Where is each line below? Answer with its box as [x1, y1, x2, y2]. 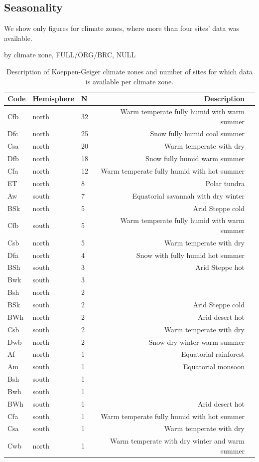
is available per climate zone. [85, 76, 174, 86]
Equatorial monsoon [183, 361, 245, 372]
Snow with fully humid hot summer [136, 249, 245, 260]
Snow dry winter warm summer [148, 336, 245, 347]
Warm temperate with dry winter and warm [110, 436, 245, 446]
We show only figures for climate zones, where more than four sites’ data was [4, 23, 240, 33]
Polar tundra [205, 178, 245, 188]
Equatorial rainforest [181, 349, 245, 359]
